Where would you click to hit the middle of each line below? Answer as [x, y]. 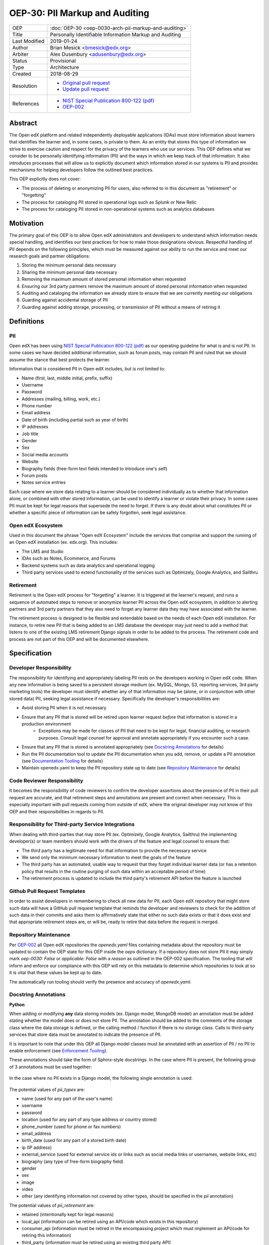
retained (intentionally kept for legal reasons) [68, 1215]
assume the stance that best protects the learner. [60, 360]
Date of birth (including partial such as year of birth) [75, 420]
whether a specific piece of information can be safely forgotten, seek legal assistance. [98, 512]
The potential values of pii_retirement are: [52, 1205]
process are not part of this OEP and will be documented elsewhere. [79, 639]
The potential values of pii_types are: [47, 1089]
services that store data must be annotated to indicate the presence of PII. [85, 1035]
